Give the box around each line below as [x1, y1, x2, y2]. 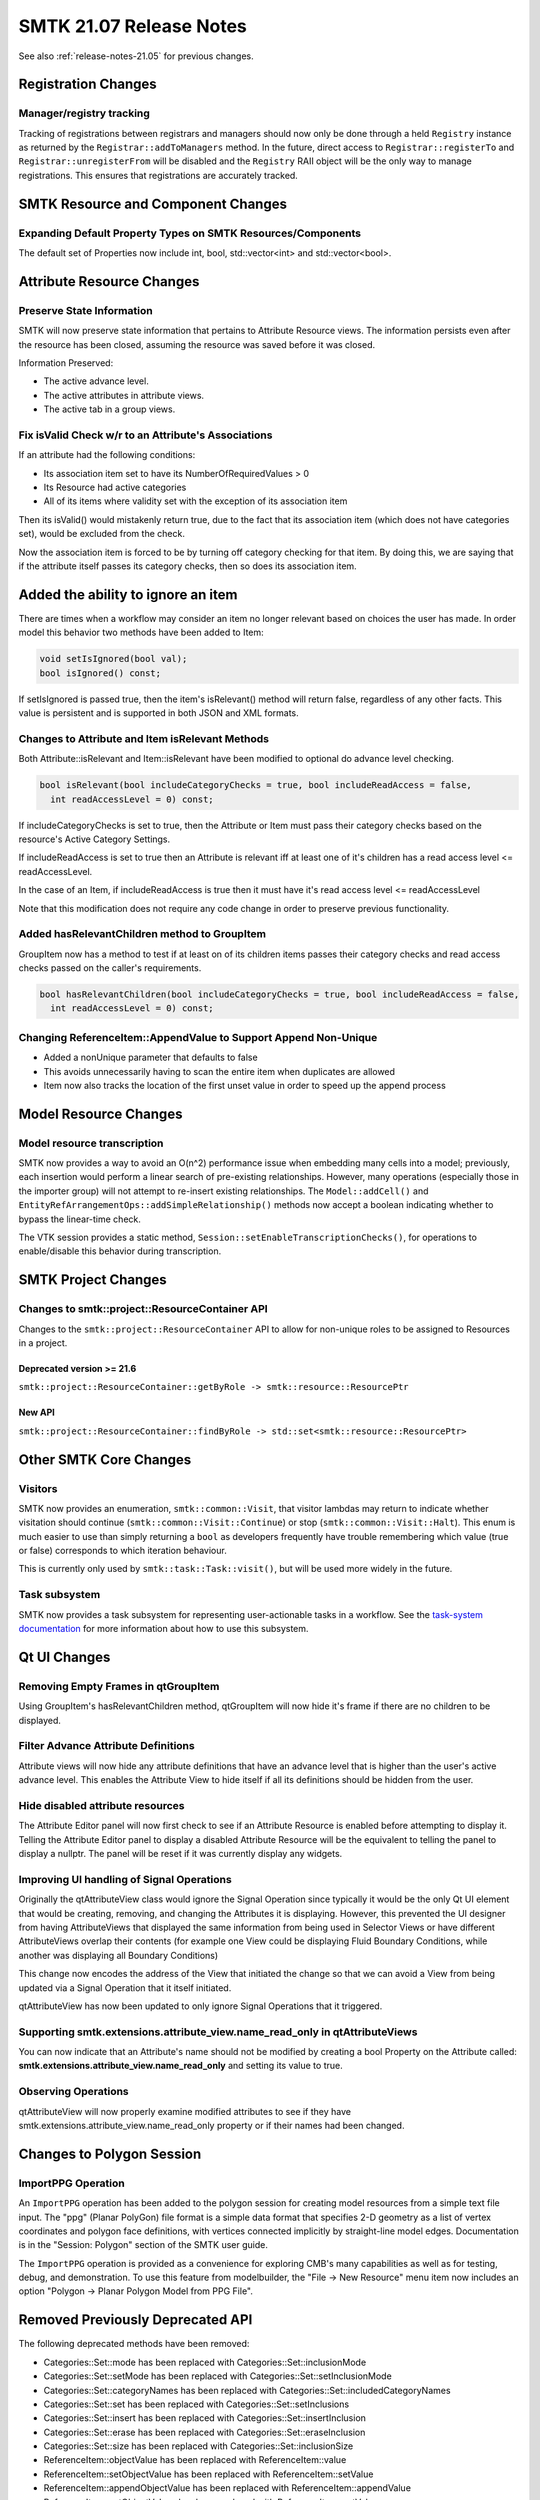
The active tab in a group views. [43, 403, 176, 415]
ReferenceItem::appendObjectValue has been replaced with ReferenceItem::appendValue [43, 2482, 412, 2494]
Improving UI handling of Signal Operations [18, 1872, 232, 1886]
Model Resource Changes [18, 1105, 183, 1122]
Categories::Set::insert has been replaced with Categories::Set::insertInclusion [43, 2412, 367, 2424]
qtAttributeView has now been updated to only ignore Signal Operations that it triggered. [18, 2000, 383, 2012]
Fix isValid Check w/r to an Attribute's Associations [18, 428, 273, 442]
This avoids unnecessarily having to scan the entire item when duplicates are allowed [43, 1065, 395, 1077]
